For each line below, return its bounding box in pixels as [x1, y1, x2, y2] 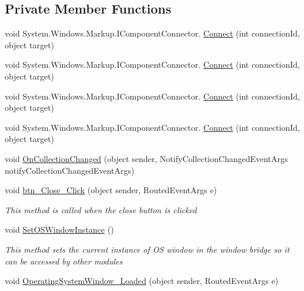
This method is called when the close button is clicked [5, 203, 197, 216]
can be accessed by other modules [5, 254, 123, 267]
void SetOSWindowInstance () [5, 223, 114, 236]
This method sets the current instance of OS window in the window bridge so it [5, 243, 290, 255]
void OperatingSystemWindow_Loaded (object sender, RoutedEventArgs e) [5, 275, 279, 287]
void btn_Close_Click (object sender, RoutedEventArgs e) [5, 184, 217, 196]
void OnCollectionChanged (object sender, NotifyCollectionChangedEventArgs [5, 152, 288, 164]
